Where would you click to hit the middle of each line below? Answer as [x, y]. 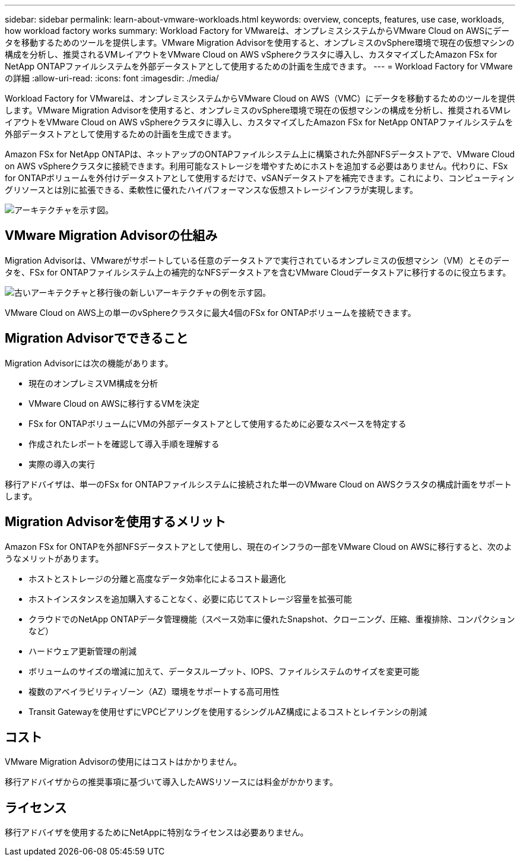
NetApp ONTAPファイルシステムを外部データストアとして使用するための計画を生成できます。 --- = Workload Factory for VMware [259, 66]
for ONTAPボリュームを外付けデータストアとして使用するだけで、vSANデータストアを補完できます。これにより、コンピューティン [260, 178]
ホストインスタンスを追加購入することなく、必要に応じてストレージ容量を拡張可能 [190, 599]
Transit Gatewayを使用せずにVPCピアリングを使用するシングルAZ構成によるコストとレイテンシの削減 [228, 711]
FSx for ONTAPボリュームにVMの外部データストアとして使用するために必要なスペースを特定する [218, 423]
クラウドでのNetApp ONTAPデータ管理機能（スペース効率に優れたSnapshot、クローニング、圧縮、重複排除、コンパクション [272, 619]
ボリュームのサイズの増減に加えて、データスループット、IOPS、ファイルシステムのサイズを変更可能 [224, 671]
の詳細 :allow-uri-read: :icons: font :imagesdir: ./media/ [112, 78]
